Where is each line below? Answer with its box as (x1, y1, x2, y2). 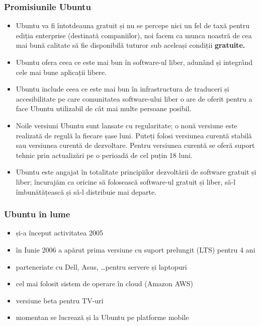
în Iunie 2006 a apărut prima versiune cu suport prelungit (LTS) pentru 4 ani (16, 244, 255, 255)
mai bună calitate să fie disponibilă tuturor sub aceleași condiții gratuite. (16, 40, 245, 50)
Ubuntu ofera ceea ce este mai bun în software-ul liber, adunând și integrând (16, 57, 252, 67)
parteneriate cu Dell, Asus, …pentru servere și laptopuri (16, 261, 187, 272)
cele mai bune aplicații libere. (16, 66, 107, 77)
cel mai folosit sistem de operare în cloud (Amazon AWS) (16, 278, 194, 289)
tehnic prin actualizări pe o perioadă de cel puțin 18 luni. (16, 149, 193, 160)
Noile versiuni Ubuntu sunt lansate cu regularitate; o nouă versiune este (16, 120, 237, 130)
